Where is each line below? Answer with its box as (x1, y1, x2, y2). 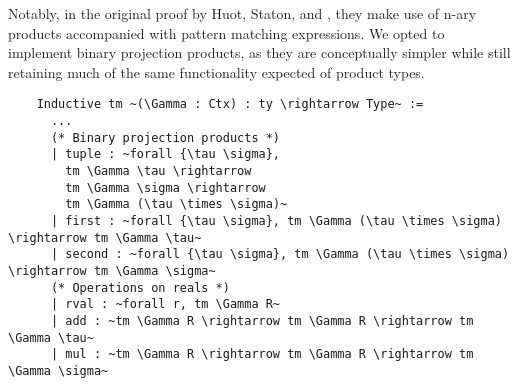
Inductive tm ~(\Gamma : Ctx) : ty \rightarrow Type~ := (36, 97, 424, 112)
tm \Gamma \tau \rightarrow (65, 164, 252, 178)
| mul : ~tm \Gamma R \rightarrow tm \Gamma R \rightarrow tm (50, 347, 474, 362)
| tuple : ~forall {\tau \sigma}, (50, 147, 281, 162)
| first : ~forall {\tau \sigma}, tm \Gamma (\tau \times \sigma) (50, 213, 502, 228)
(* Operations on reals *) (50, 280, 230, 295)
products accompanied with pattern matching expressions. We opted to (8, 22, 445, 43)
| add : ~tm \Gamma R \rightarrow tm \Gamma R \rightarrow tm (50, 313, 474, 328)
